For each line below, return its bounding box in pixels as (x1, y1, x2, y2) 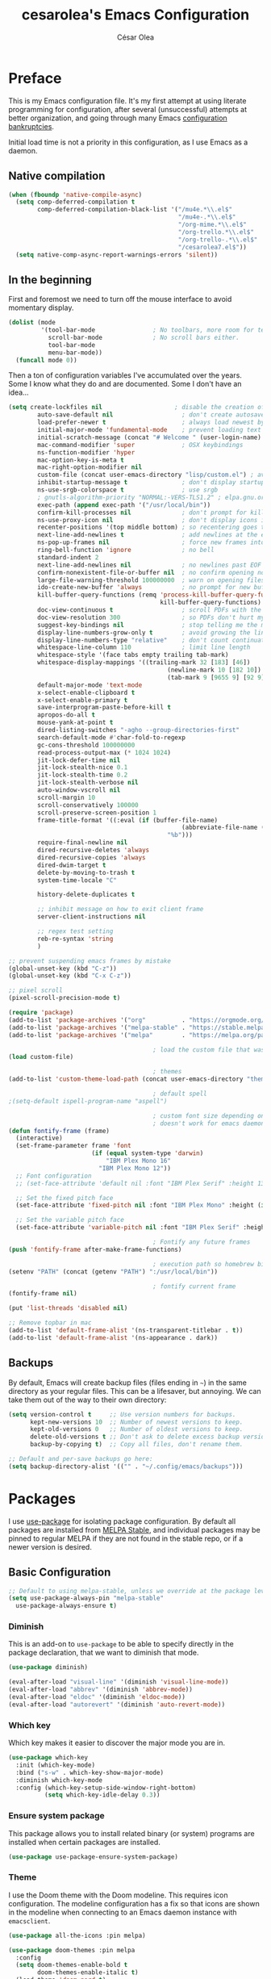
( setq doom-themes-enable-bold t (15, 1961, 128, 1969)
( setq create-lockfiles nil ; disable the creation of (8, 404, 265, 412)
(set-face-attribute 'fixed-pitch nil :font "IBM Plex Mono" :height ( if (15, 1201, 269, 1210)
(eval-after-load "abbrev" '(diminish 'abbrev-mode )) (8, 1685, 194, 1694)
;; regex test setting (37, 927, 114, 935)
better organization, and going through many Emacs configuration (8, 113, 227, 123)
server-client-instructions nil (37, 913, 147, 921)
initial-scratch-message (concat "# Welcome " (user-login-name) (37, 433, 262, 441)
